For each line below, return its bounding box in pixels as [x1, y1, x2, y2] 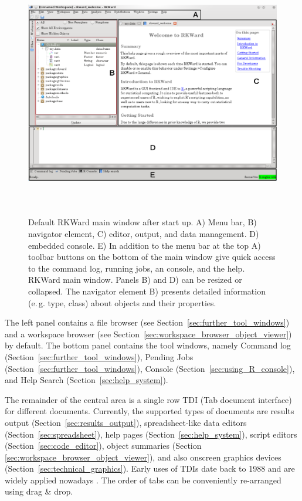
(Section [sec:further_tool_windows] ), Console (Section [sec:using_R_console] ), [5, 362, 295, 374]
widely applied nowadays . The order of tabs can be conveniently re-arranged [5, 473, 281, 486]
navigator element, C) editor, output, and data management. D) [28, 228, 259, 239]
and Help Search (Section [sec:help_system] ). [5, 374, 168, 386]
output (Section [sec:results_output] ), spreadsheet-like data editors [5, 416, 247, 428]
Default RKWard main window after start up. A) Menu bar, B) [28, 216, 257, 228]
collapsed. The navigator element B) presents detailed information [28, 285, 266, 297]
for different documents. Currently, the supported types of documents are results [5, 405, 294, 417]
